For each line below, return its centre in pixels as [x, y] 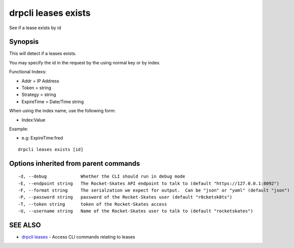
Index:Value [33, 120]
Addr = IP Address [40, 81]
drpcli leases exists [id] [51, 149]
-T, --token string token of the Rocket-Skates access [92, 204]
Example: [19, 129]
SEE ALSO [25, 225]
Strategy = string [39, 95]
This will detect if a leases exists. [43, 53]
